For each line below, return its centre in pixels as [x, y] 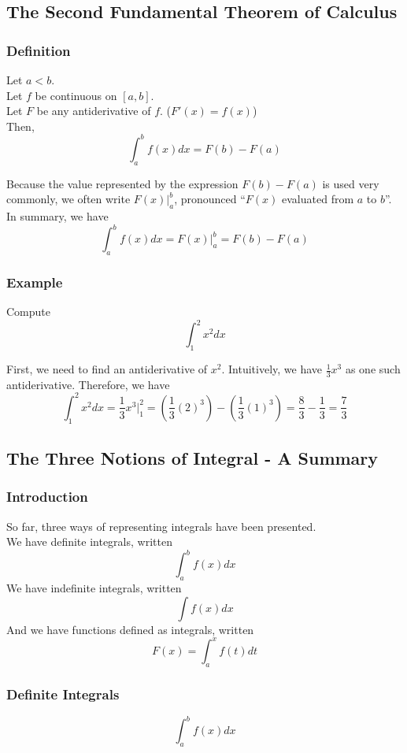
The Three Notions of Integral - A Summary [192, 458]
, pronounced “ [210, 199]
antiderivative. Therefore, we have [88, 384]
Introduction [47, 497]
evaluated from [318, 199]
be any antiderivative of [94, 111]
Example [35, 282]
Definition [39, 50]
